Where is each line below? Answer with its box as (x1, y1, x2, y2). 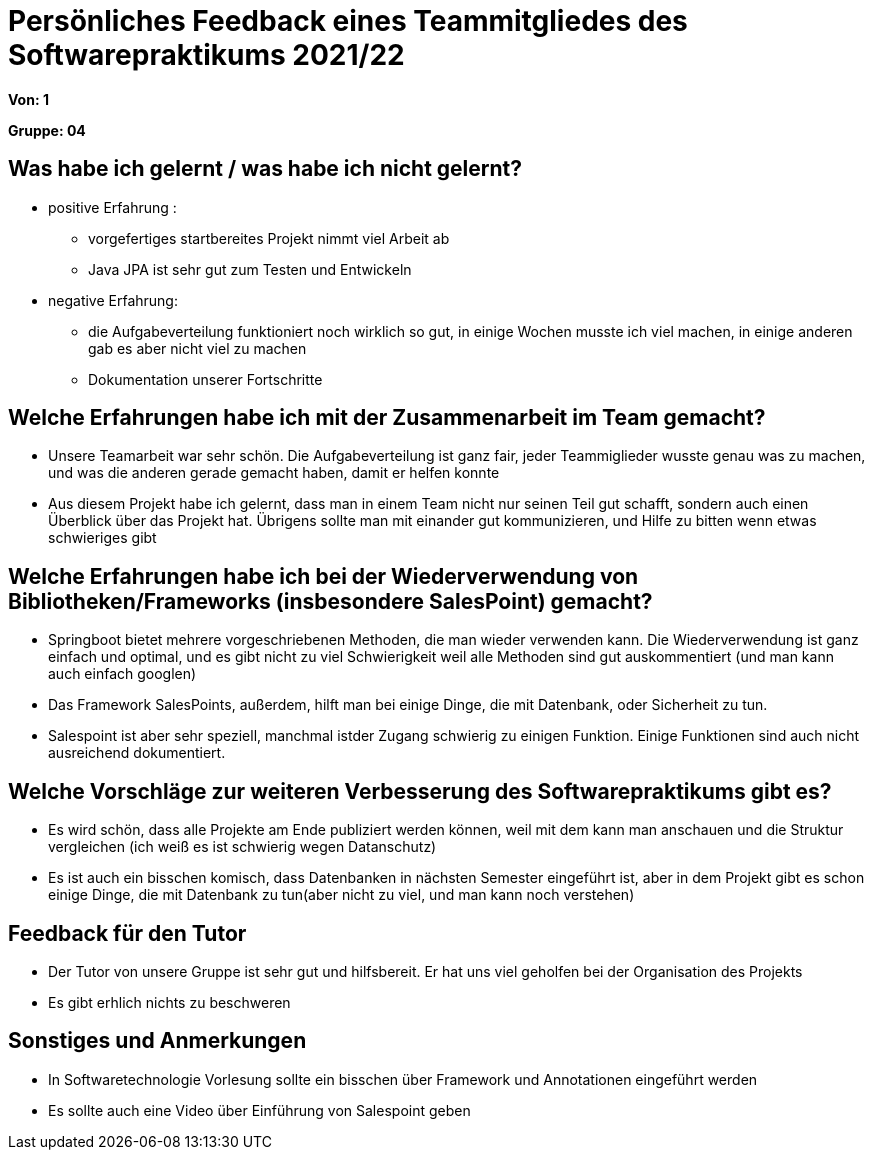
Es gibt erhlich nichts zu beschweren (48, 993, 291, 1011)
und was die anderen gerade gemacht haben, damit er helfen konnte (48, 464, 500, 482)
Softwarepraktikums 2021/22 (8, 38, 405, 72)
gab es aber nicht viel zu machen (88, 339, 307, 357)
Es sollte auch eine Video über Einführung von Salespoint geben (48, 1101, 471, 1119)
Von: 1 (8, 90, 49, 108)
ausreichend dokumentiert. (48, 744, 226, 762)
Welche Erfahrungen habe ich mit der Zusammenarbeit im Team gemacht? (8, 405, 766, 431)
